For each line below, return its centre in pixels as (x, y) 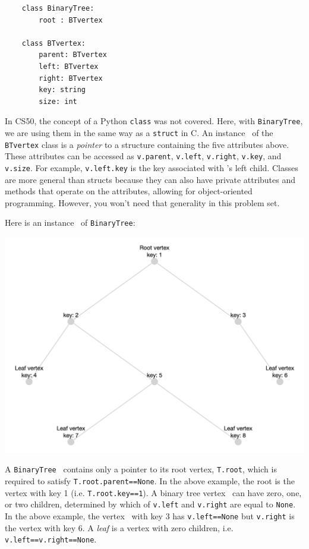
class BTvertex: (54, 43)
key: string (62, 90)
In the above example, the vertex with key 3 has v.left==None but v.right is (150, 516)
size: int (58, 101)
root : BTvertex (71, 20)
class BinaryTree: (58, 8)
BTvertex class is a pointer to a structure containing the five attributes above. (147, 144)
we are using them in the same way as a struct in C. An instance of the (139, 132)
